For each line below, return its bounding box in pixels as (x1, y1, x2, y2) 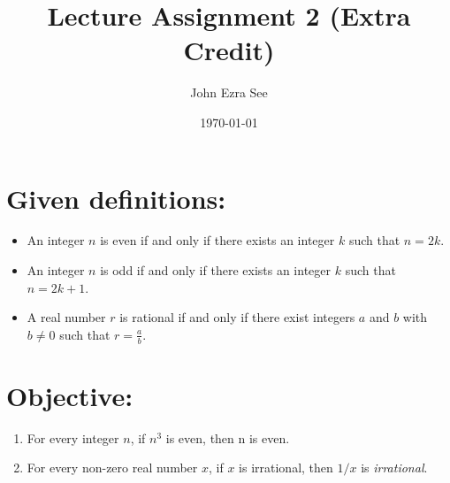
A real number (27, 308, 106, 326)
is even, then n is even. (165, 428, 290, 447)
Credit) (183, 32, 275, 68)
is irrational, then (239, 458, 333, 477)
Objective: (6, 377, 133, 413)
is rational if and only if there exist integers (119, 308, 355, 326)
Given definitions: (6, 180, 226, 216)
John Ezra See (190, 83, 268, 102)
